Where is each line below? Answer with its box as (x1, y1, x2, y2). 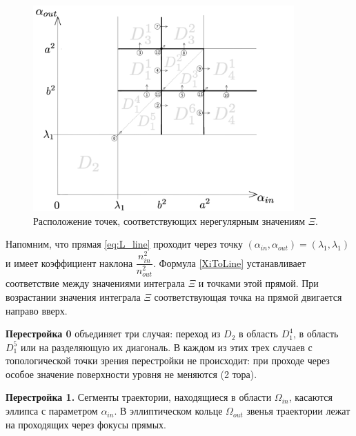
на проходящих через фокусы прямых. (6, 417, 166, 431)
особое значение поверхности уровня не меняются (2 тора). (6, 366, 257, 381)
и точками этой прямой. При (198, 276, 319, 290)
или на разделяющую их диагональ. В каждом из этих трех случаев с (20, 339, 313, 354)
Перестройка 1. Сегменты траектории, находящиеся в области (6, 390, 272, 404)
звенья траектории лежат (246, 404, 350, 418)
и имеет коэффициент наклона (6, 255, 133, 270)
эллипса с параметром (6, 404, 98, 418)
